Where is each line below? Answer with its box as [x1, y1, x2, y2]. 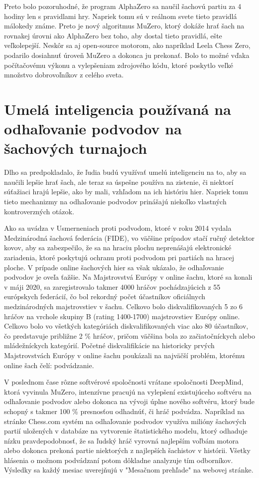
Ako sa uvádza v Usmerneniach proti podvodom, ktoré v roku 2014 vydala [4, 223, 232, 233]
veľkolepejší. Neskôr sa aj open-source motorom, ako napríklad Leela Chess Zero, [4, 40, 251, 50]
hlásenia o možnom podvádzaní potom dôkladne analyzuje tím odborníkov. [4, 455, 233, 465]
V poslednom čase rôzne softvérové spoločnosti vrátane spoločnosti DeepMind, [4, 377, 244, 387]
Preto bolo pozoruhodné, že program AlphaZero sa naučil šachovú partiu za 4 [4, 1, 242, 11]
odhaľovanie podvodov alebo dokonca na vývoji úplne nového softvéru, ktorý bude [4, 396, 255, 407]
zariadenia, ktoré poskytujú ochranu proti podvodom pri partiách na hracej [4, 252, 235, 262]
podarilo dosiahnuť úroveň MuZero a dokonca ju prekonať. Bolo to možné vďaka [4, 49, 250, 60]
